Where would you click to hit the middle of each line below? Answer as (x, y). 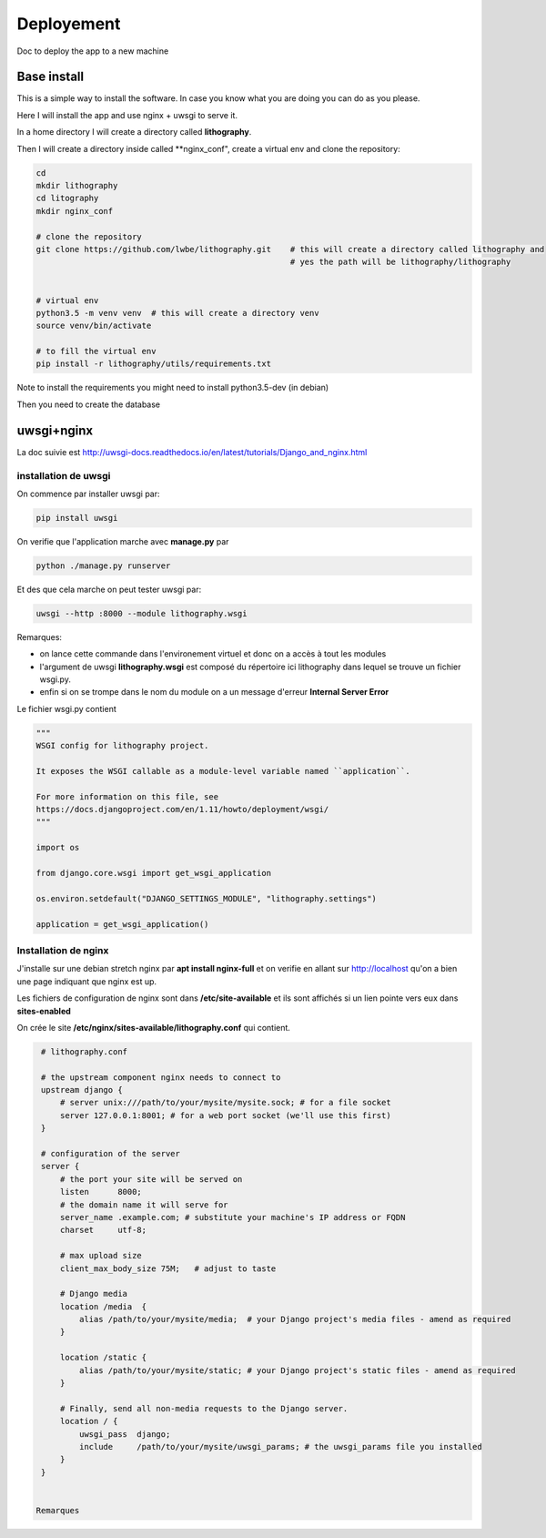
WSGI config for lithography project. (122, 746)
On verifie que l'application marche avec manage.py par (123, 541)
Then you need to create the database (89, 404)
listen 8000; (101, 1192)
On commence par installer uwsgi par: (88, 494)
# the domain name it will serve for (144, 1205)
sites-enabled (44, 1011)
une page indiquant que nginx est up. (87, 981)
